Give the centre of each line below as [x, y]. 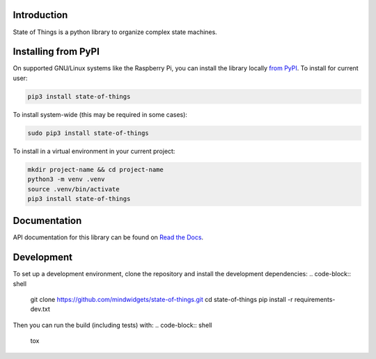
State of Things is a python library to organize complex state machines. [115, 32]
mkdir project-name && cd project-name [95, 169]
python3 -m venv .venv [66, 179]
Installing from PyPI [56, 52]
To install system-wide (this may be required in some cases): [100, 114]
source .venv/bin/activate [73, 189]
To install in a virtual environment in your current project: [94, 151]
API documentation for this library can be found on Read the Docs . [108, 237]
